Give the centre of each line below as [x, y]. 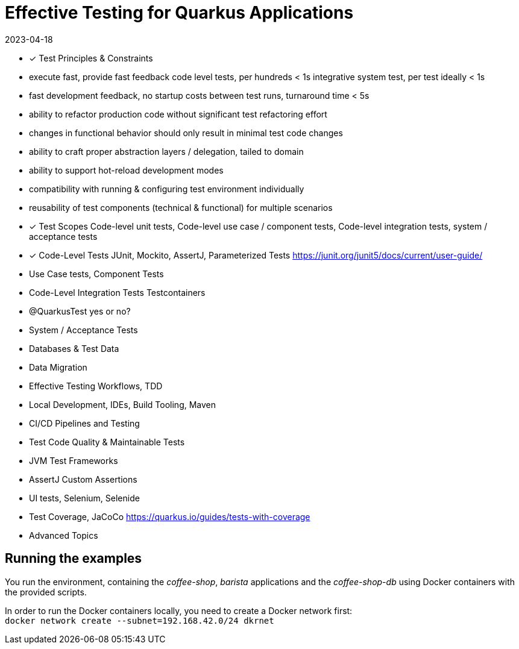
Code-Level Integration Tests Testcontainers [117, 292]
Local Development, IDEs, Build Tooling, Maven [123, 404]
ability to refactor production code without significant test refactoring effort [178, 114]
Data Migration [58, 367]
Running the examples [74, 559]
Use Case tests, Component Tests [96, 274]
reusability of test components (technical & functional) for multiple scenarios [181, 207]
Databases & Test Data [74, 348]
